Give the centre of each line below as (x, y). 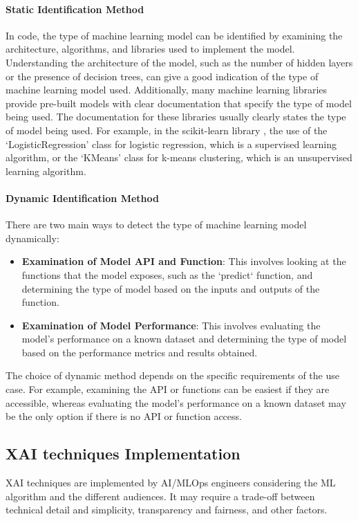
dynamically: (32, 238)
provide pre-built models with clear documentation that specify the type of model (179, 103)
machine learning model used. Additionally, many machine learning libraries (167, 90)
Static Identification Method (75, 9)
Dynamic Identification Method (82, 198)
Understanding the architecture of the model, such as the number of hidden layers (179, 62)
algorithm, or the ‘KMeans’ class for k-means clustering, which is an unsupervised (179, 157)
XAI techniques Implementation (123, 454)
